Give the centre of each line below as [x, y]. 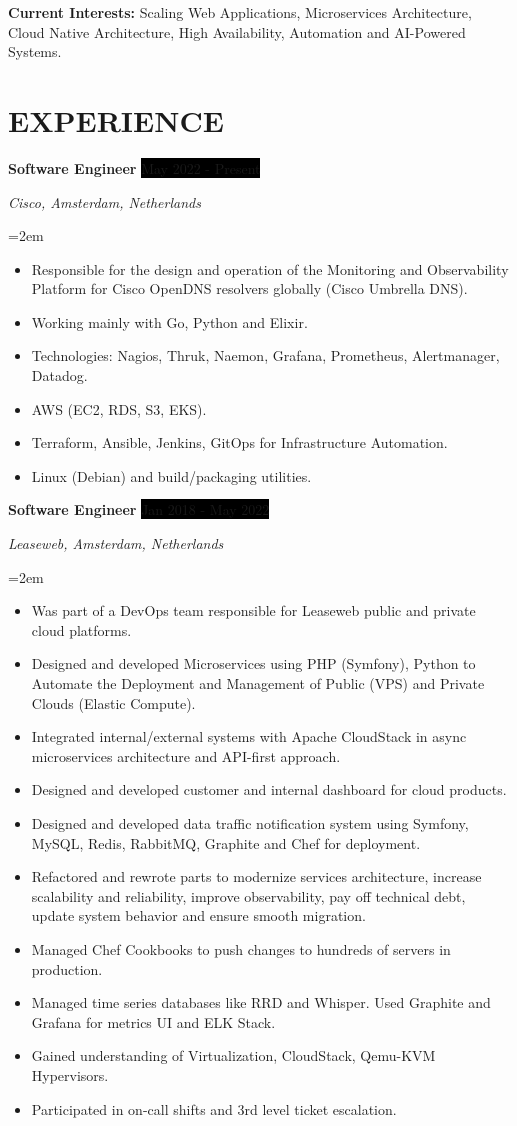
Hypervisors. [70, 1074]
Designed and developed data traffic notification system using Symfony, [250, 822]
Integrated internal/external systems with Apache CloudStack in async [249, 736]
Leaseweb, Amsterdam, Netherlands [116, 543]
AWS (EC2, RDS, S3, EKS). [119, 408]
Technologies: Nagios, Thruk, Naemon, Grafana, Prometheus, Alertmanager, [265, 355]
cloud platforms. [81, 629]
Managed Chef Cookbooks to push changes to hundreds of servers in [241, 948]
